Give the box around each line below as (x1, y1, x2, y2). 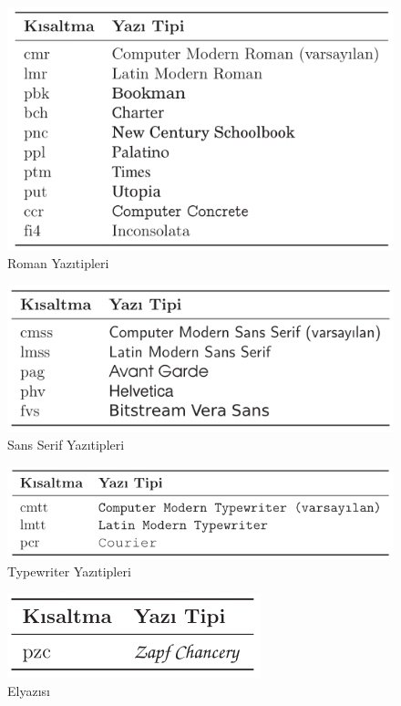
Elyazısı (7, 680, 50, 700)
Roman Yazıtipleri (7, 254, 109, 273)
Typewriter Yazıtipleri (7, 562, 131, 581)
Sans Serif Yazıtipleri (7, 435, 125, 454)
